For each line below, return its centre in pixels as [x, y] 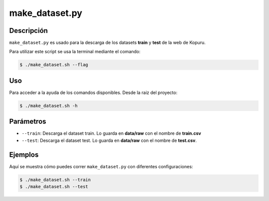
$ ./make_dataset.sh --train [55, 180]
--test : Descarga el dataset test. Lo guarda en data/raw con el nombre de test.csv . [109, 140]
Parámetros [28, 122]
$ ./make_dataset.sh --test [54, 187]
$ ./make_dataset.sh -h [49, 105]
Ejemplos [24, 154]
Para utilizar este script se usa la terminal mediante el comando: [75, 52]
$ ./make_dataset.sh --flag [54, 65]
